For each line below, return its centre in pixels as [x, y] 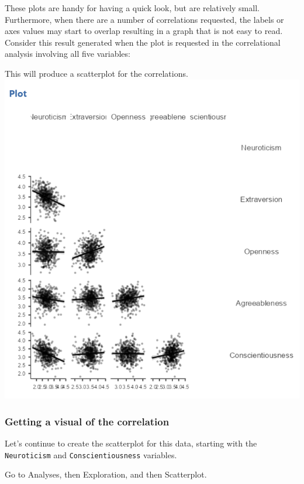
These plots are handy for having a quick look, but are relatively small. [132, 8]
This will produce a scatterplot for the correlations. [96, 73]
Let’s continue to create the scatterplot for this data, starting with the [131, 443]
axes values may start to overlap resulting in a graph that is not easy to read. [144, 31]
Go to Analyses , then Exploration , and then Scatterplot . [106, 474]
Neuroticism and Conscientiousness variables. [91, 454]
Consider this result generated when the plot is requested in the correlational [143, 42]
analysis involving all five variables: [68, 54]
